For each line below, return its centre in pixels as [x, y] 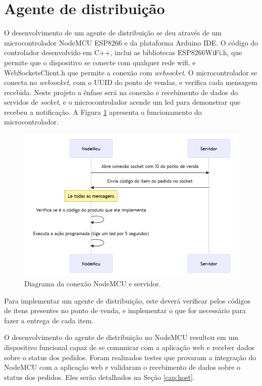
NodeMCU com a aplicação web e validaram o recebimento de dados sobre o [122, 367]
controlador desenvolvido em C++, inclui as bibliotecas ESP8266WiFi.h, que [123, 52]
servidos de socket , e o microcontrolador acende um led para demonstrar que [122, 102]
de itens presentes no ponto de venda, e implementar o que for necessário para [125, 310]
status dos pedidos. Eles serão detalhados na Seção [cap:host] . [99, 377]
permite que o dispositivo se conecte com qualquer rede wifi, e [100, 62]
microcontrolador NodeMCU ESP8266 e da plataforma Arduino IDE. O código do [131, 42]
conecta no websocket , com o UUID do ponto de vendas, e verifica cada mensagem [131, 82]
